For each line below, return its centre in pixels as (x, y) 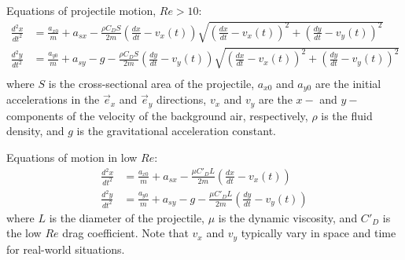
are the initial (348, 83)
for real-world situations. (66, 249)
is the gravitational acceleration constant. (177, 131)
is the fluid (347, 115)
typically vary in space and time (318, 233)
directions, (182, 99)
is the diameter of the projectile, (127, 217)
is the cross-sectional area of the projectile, (151, 83)
